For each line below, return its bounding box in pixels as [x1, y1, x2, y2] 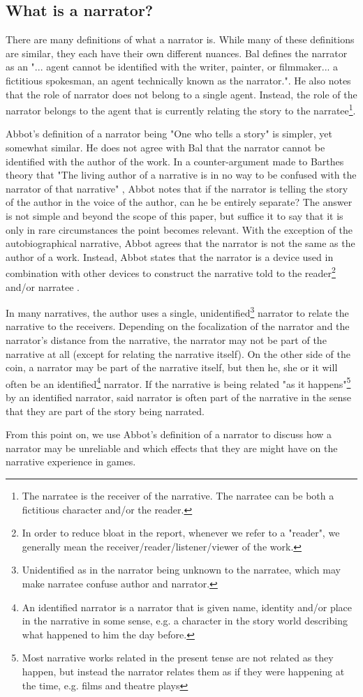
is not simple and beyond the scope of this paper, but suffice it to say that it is [6, 208, 343, 223]
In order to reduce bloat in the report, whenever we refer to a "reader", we [22, 525, 340, 540]
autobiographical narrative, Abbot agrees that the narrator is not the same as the [6, 236, 355, 250]
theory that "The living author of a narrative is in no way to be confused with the [6, 167, 357, 182]
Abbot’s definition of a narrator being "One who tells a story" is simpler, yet [6, 126, 333, 141]
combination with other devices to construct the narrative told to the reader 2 [6, 264, 336, 280]
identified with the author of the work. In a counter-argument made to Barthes [6, 153, 344, 168]
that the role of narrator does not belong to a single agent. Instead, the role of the [6, 87, 357, 101]
